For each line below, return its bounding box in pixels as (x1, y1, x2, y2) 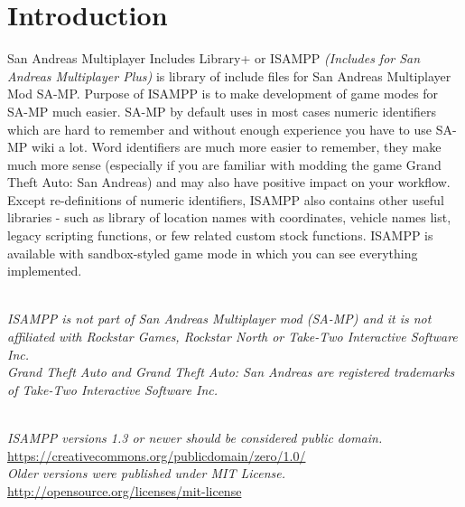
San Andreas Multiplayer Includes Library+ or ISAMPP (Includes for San (7, 49, 421, 68)
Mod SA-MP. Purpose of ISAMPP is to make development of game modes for (7, 84, 439, 103)
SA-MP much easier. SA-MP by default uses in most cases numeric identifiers (7, 101, 437, 120)
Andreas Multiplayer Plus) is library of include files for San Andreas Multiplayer (7, 66, 451, 85)
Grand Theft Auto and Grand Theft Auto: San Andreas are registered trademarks (7, 362, 455, 381)
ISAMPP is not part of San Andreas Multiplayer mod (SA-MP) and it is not (7, 309, 432, 328)
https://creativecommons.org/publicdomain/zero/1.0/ (7, 446, 306, 465)
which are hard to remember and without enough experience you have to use (7, 119, 432, 138)
